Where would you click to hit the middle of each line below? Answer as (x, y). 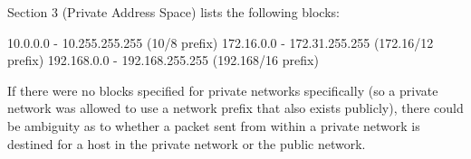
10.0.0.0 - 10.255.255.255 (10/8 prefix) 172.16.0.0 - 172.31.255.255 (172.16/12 (221, 42)
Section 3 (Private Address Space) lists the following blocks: (173, 12)
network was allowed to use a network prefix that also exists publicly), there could (235, 108)
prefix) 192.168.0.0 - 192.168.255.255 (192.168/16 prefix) (163, 60)
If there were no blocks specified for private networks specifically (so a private (223, 90)
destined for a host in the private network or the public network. (187, 143)
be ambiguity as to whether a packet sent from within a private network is (214, 125)
